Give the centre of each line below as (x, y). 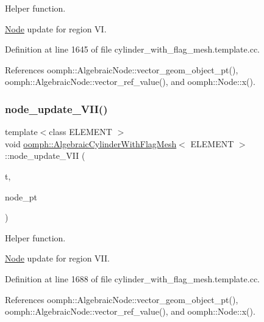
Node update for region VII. (58, 258)
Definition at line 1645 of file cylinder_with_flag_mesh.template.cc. (132, 49)
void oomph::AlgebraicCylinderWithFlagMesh (91, 143)
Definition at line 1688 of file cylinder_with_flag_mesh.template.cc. (132, 278)
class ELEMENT (80, 132)
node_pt (21, 196)
